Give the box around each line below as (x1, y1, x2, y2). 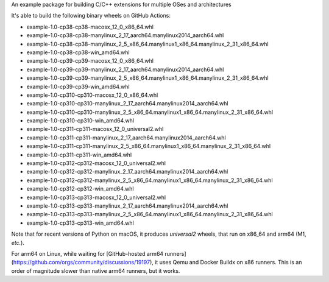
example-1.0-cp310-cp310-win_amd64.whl (26, 117, 134, 124)
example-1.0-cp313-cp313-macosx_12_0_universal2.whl (26, 194, 166, 201)
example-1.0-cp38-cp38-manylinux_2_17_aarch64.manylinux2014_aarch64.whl (26, 32, 224, 39)
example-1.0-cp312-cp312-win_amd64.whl (26, 185, 134, 192)
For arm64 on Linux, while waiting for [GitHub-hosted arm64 (11, 250, 164, 257)
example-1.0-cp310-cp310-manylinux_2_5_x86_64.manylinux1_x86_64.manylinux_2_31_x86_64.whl (26, 108, 274, 116)
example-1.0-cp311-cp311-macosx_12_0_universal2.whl (26, 125, 164, 133)
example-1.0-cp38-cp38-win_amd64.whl (26, 49, 130, 56)
